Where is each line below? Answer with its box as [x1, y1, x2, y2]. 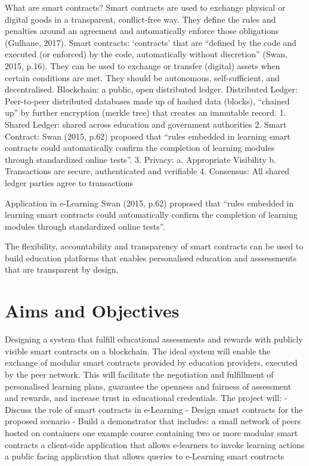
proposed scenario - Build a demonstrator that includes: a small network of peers [5, 415, 301, 427]
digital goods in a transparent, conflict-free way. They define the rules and [5, 13, 276, 25]
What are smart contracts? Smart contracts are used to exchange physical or [5, 1, 286, 13]
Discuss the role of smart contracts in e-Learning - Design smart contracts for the [5, 403, 303, 415]
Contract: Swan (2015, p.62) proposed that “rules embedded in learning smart [5, 129, 291, 142]
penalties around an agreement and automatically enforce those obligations [5, 24, 279, 37]
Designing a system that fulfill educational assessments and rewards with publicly [5, 333, 303, 345]
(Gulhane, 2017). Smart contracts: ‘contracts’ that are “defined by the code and [5, 36, 296, 48]
